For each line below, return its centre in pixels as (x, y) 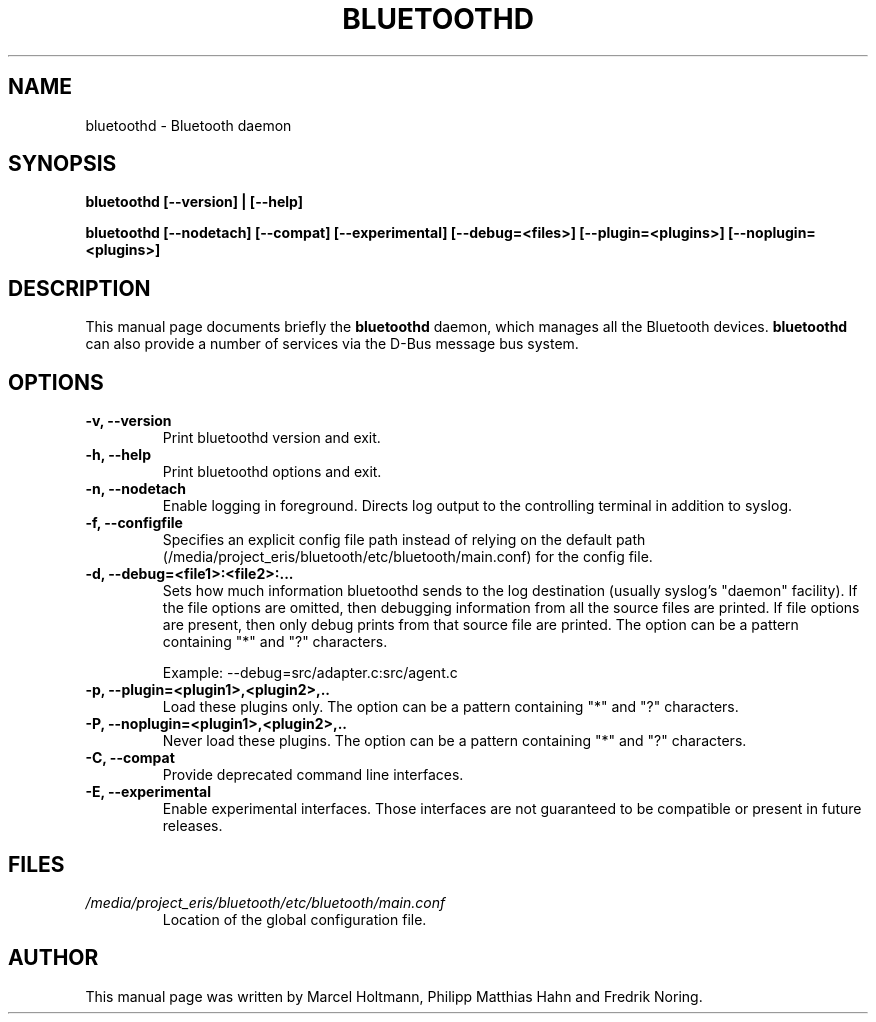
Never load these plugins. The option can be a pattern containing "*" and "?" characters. (454, 741)
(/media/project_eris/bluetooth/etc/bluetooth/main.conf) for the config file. (407, 557)
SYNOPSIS (62, 164)
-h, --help (118, 455)
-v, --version (128, 421)
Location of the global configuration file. (294, 919)
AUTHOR (53, 958)
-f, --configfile (134, 523)
